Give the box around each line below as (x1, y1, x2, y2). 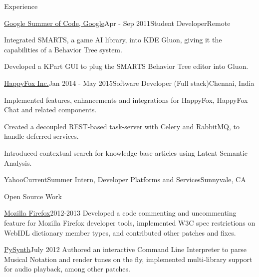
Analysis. (4, 157, 32, 168)
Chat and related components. (4, 104, 97, 115)
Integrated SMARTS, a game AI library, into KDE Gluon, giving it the (4, 34, 222, 45)
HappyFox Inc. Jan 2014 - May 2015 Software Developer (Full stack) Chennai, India (4, 77, 255, 88)
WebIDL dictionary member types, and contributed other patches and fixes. (4, 227, 236, 238)
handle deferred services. (4, 131, 79, 141)
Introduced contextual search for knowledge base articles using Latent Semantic (4, 147, 248, 158)
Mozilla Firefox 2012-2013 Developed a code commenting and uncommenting (4, 208, 237, 218)
